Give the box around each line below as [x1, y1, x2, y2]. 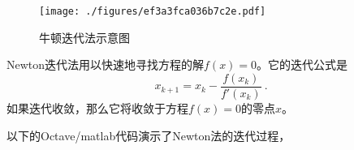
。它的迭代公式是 [257, 56, 348, 73]
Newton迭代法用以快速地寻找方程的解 [6, 56, 205, 73]
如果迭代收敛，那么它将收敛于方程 [6, 99, 188, 116]
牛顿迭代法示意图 [39, 28, 130, 45]
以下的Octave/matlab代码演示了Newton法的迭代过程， [6, 126, 291, 144]
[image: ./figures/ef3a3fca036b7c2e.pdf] [39, 6, 266, 17]
